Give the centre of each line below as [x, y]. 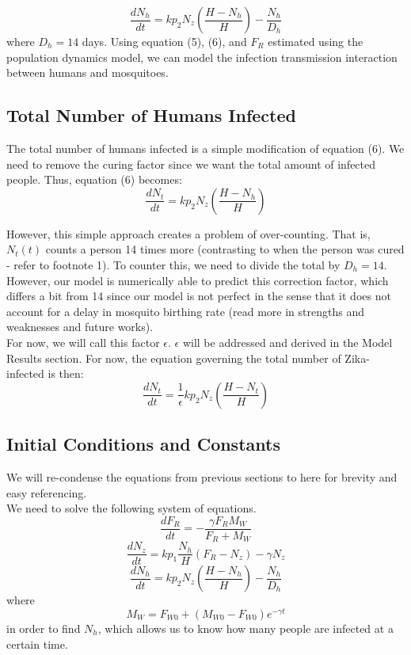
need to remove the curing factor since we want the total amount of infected [191, 164]
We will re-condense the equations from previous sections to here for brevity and [202, 476]
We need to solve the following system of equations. [131, 508]
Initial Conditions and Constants [143, 444]
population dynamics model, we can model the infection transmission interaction [202, 57]
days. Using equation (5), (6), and [164, 41]
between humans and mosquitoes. [88, 72]
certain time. [37, 644]
